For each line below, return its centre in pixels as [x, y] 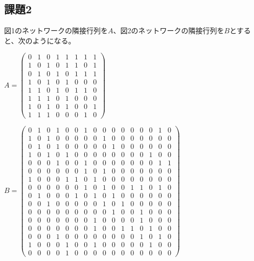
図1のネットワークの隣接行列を [56, 30]
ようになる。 [54, 40]
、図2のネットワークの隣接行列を [169, 30]
